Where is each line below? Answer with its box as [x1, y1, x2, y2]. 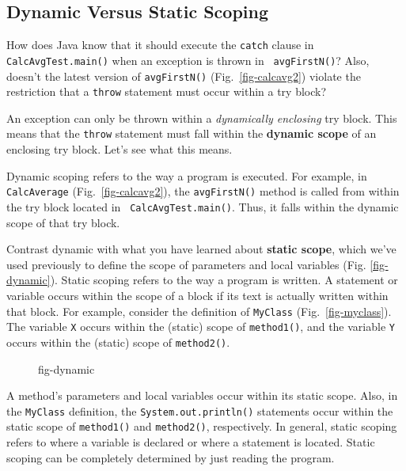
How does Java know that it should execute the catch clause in [6, 36, 314, 53]
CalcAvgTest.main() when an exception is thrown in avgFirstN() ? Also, [6, 51, 370, 68]
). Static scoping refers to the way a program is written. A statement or [50, 272, 398, 288]
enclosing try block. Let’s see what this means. [6, 141, 233, 158]
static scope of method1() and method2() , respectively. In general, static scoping [6, 418, 397, 435]
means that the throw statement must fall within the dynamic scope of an [6, 125, 377, 142]
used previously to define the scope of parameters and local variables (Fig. [6, 256, 366, 272]
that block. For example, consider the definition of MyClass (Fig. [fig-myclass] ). [6, 302, 392, 319]
